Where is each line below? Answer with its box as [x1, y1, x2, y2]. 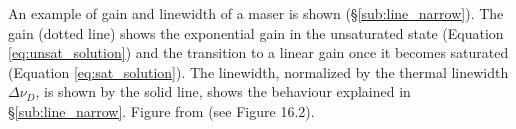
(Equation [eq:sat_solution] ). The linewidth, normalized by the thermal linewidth [8, 61, 509, 82]
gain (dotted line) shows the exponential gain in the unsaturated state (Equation [8, 22, 504, 43]
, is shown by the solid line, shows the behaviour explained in [35, 81, 411, 102]
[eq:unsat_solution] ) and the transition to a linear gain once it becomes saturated [8, 42, 509, 63]
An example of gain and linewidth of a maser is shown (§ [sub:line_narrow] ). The [8, 3, 504, 23]
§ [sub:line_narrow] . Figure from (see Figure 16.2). [8, 100, 315, 121]
